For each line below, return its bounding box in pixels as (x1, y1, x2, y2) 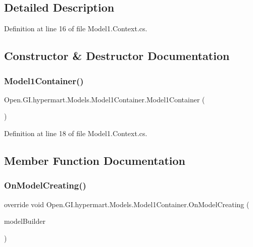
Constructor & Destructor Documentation (4, 48, 230, 64)
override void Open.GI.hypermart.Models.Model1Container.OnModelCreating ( (4, 199, 249, 209)
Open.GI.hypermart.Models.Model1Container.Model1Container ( (4, 94, 205, 104)
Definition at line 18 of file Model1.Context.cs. (4, 128, 147, 138)
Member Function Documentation (4, 152, 186, 168)
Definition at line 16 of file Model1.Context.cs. (4, 23, 147, 34)
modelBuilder (4, 216, 45, 226)
